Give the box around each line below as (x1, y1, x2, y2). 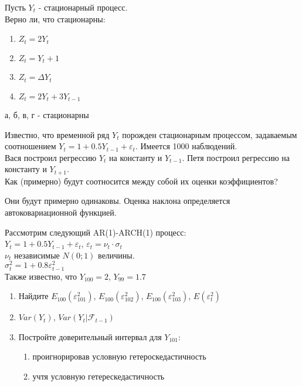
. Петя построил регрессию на (182, 151, 290, 163)
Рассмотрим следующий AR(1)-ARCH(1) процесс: (5, 226, 186, 238)
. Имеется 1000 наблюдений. (135, 140, 237, 152)
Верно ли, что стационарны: (5, 12, 106, 25)
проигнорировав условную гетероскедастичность (32, 350, 206, 362)
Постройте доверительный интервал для (18, 330, 162, 343)
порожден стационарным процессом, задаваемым (122, 128, 297, 140)
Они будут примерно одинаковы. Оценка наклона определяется (5, 194, 230, 207)
